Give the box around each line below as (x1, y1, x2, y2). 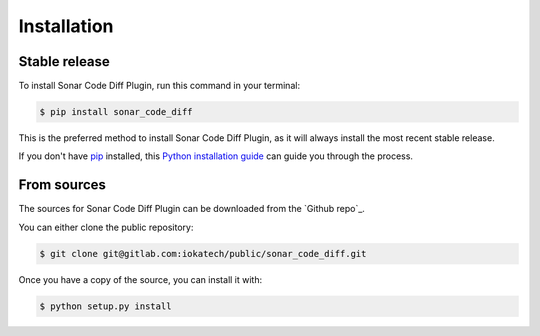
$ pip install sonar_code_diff (39, 106, 194, 118)
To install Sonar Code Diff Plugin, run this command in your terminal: (18, 80, 300, 92)
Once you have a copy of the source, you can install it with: (18, 273, 263, 285)
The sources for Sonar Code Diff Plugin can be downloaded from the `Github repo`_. (18, 203, 365, 215)
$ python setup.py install (39, 300, 172, 312)
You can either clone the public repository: (18, 221, 194, 233)
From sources (18, 176, 107, 194)
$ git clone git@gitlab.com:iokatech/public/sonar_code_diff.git (39, 248, 367, 259)
